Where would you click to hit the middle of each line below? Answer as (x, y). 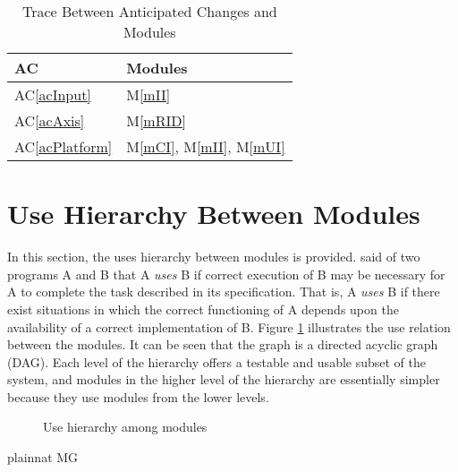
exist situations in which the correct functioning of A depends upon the (203, 309)
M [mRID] (156, 120)
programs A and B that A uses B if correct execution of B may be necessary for (226, 274)
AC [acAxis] (50, 120)
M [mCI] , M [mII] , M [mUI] (206, 146)
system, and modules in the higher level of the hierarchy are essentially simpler (224, 379)
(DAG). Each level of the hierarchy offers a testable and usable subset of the (217, 361)
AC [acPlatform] (64, 146)
